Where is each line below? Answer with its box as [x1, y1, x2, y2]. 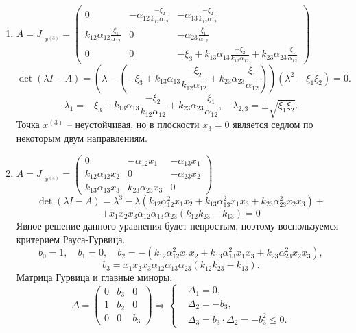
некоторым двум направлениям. [16, 130, 147, 145]
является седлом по [233, 117, 313, 132]
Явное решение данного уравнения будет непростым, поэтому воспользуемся [16, 219, 339, 232]
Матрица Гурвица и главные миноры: [16, 270, 173, 284]
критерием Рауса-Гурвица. [16, 232, 126, 246]
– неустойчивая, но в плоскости [67, 117, 200, 132]
